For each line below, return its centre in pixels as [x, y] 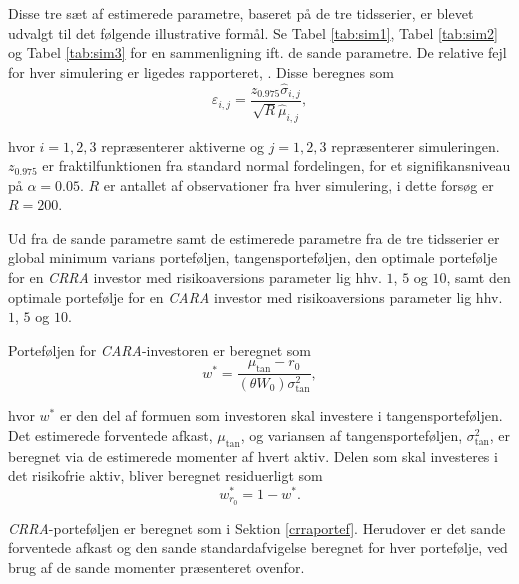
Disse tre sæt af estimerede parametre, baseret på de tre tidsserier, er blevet [241, 13]
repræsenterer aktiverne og [182, 145]
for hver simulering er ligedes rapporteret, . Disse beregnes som [201, 71]
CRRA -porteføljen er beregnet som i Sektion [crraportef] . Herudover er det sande [257, 527]
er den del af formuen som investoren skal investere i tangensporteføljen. [281, 415]
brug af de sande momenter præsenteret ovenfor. [156, 567]
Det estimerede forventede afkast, [110, 434]
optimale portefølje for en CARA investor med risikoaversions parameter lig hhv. [255, 296]
